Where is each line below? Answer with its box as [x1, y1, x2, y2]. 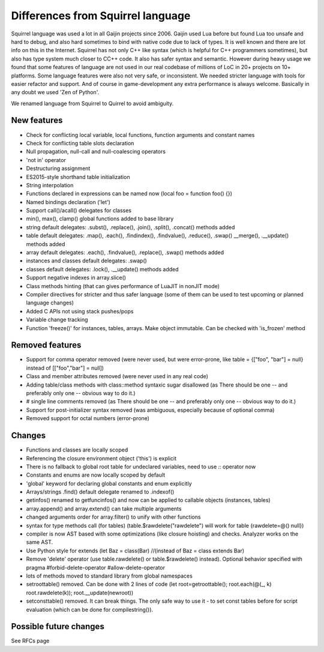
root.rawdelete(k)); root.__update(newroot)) [26, 589, 134, 596]
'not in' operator [26, 156, 66, 163]
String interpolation [26, 181, 74, 189]
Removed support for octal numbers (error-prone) [26, 415, 150, 422]
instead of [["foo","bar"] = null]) [26, 364, 104, 372]
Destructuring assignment [26, 165, 91, 172]
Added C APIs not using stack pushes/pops [26, 307, 134, 315]
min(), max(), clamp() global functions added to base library [26, 215, 174, 222]
